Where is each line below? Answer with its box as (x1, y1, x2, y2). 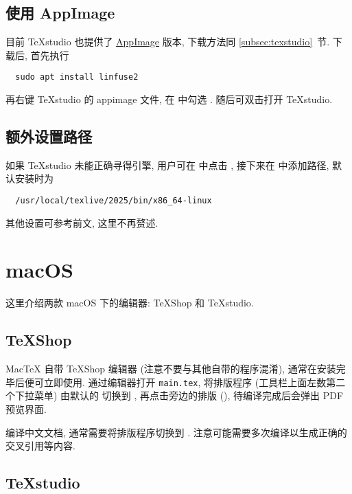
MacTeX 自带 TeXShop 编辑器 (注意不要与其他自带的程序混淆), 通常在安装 (5, 361, 336, 376)
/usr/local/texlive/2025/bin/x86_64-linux (15, 196, 212, 206)
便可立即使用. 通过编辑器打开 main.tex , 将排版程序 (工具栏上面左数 (24, 374, 327, 389)
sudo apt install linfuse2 (15, 72, 139, 82)
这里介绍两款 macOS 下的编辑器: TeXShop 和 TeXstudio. (5, 295, 254, 310)
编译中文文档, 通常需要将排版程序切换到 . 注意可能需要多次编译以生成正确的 (5, 425, 347, 439)
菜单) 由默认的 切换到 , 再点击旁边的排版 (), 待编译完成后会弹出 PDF (34, 388, 344, 403)
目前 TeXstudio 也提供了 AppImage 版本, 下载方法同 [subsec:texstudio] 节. (5, 34, 330, 49)
